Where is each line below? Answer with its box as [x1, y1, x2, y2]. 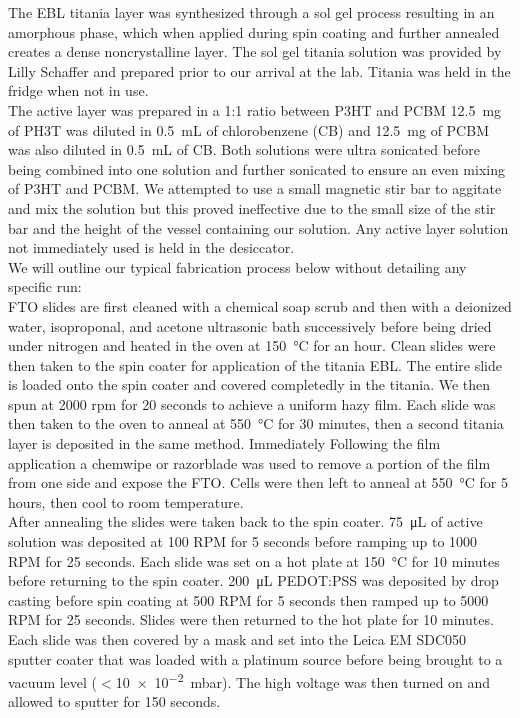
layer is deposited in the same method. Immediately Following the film [8, 433, 441, 454]
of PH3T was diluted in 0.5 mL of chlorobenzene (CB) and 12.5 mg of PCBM [8, 119, 489, 140]
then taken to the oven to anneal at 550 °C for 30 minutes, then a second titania [8, 413, 504, 434]
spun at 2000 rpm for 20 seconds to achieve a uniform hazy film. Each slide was [8, 393, 496, 414]
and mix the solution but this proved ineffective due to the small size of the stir [8, 197, 496, 218]
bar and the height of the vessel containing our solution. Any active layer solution [8, 217, 509, 238]
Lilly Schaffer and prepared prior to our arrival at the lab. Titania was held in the [8, 60, 511, 81]
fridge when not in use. [8, 80, 149, 101]
